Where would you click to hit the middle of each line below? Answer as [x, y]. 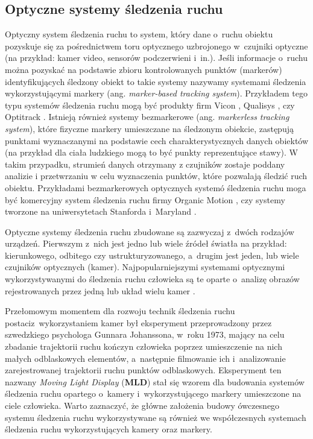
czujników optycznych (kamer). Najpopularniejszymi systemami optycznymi [145, 267]
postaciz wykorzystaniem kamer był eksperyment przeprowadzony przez [138, 322]
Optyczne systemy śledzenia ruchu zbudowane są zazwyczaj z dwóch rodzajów [150, 231]
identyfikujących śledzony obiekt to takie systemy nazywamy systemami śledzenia [156, 81]
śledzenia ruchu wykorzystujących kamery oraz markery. [109, 429]
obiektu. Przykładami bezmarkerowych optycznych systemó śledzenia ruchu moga [156, 187]
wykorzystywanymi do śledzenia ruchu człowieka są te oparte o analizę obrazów [152, 279]
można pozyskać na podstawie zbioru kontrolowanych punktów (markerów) [144, 69]
